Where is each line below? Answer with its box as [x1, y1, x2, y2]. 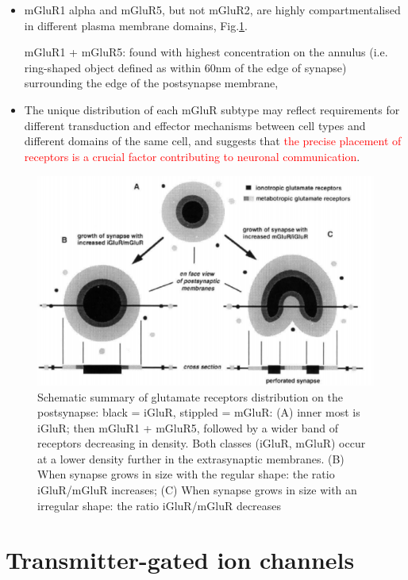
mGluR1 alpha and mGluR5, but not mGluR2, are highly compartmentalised [24, 2, 401, 17]
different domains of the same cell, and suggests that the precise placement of [24, 133, 402, 149]
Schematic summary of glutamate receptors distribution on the [37, 388, 343, 405]
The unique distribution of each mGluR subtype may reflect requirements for [24, 101, 400, 117]
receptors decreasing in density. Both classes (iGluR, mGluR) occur [37, 435, 366, 451]
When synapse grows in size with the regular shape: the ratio [37, 466, 335, 482]
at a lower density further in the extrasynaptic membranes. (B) [37, 450, 344, 467]
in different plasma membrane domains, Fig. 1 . [24, 17, 248, 33]
